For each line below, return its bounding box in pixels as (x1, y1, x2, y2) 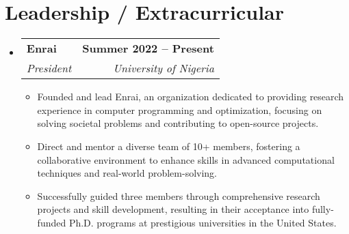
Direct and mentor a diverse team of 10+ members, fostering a (37, 138, 300, 153)
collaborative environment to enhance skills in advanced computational (37, 152, 335, 166)
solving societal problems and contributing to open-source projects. (37, 116, 319, 130)
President (26, 60, 72, 76)
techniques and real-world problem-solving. (37, 166, 217, 180)
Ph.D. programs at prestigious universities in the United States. (68, 215, 337, 229)
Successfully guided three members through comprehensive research (37, 188, 320, 203)
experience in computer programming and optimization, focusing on (37, 102, 322, 117)
